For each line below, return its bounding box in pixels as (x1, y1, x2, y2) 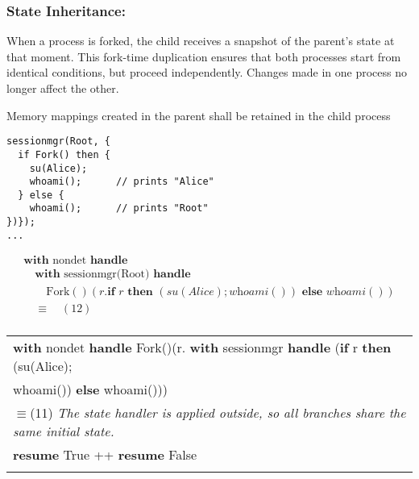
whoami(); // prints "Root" (29, 202, 209, 215)
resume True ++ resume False (13, 444, 197, 464)
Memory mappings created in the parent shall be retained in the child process (6, 106, 391, 123)
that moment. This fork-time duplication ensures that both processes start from (6, 48, 401, 65)
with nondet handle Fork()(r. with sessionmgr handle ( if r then (13, 337, 392, 356)
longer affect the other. (6, 80, 119, 96)
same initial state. (13, 421, 114, 440)
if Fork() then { (18, 148, 110, 160)
